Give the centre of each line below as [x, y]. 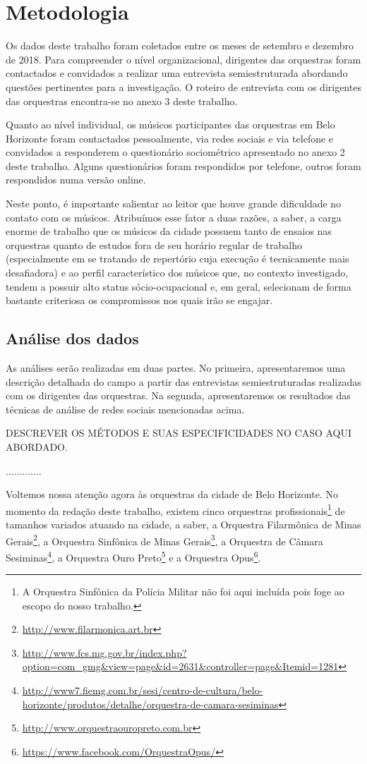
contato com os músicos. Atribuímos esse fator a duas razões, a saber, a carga [174, 217]
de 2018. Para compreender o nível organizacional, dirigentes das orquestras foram [183, 59]
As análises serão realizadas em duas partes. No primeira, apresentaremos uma [176, 368]
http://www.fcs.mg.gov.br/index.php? [104, 652]
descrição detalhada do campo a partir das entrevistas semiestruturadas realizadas [183, 381]
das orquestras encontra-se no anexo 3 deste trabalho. [122, 101]
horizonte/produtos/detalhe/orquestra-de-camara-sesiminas [150, 704]
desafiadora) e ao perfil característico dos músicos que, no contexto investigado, [177, 273]
